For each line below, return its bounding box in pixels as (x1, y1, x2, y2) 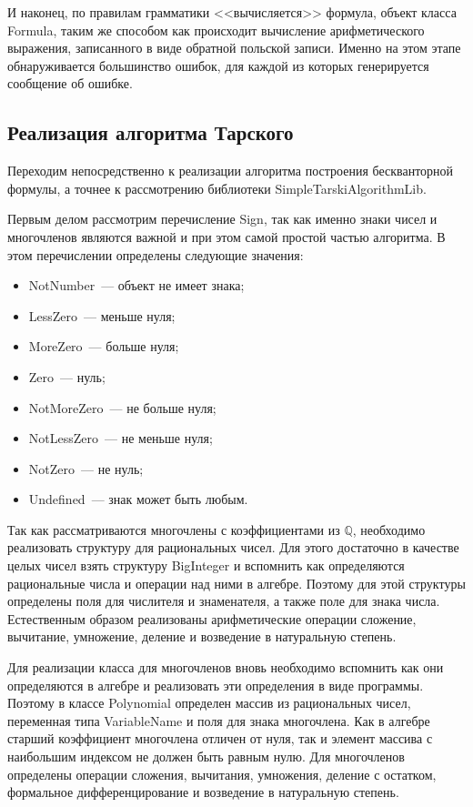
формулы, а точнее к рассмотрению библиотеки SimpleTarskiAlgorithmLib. (7, 178, 427, 197)
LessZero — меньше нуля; (28, 306, 176, 325)
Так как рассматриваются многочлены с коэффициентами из (7, 520, 340, 539)
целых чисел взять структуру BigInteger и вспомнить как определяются (7, 556, 405, 575)
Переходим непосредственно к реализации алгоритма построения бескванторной (7, 161, 454, 180)
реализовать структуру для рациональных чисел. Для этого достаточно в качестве (7, 538, 459, 557)
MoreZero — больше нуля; (28, 337, 179, 356)
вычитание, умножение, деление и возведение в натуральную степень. (7, 627, 397, 646)
